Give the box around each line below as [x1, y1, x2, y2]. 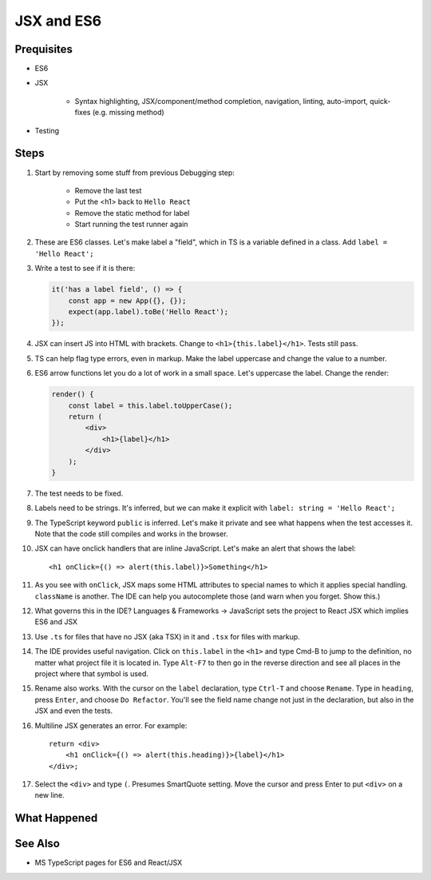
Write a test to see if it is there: [34, 264, 136, 273]
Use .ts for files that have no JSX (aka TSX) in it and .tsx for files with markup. [34, 631, 301, 641]
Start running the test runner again [74, 220, 188, 229]
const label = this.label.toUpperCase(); [68, 400, 233, 410]
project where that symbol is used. [34, 668, 149, 679]
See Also [14, 837, 60, 850]
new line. [34, 790, 65, 800]
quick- [370, 96, 391, 106]
